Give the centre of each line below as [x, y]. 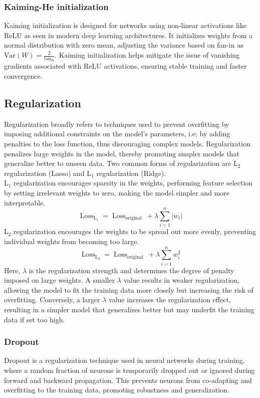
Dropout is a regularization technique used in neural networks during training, [124, 360]
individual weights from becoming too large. [72, 241]
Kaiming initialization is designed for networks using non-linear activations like [125, 25]
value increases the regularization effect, [170, 300]
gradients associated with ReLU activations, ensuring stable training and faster [125, 66]
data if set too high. [35, 319]
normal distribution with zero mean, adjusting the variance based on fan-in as [124, 45]
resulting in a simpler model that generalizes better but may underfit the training [129, 310]
